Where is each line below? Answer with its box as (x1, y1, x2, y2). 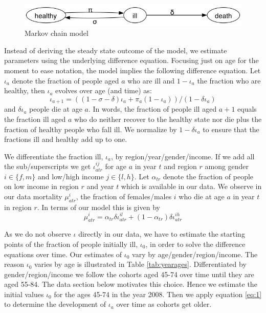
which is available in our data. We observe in (121, 181, 262, 192)
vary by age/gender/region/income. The (132, 248, 258, 259)
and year (86, 181, 114, 192)
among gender (205, 161, 249, 172)
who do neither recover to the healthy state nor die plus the (74, 113, 262, 124)
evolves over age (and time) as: (55, 85, 152, 96)
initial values (4, 288, 44, 299)
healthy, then (4, 85, 45, 96)
